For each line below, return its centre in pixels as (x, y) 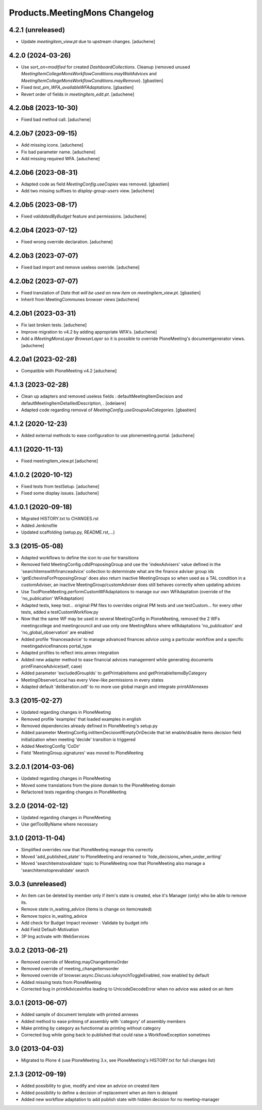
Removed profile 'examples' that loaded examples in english (81, 719)
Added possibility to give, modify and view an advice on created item (90, 1086)
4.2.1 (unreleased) (37, 30)
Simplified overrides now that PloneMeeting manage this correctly (87, 850)
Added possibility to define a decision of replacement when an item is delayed (99, 1093)
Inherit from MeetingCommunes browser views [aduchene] (80, 300)
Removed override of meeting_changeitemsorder (70, 969)
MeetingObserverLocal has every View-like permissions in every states (92, 680)
